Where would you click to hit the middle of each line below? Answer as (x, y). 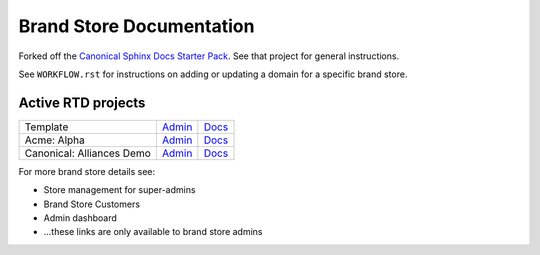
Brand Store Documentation (136, 26)
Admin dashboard (80, 218)
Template (46, 127)
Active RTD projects (82, 102)
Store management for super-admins (119, 190)
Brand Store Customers (91, 204)
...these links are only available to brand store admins (153, 232)
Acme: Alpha (54, 140)
